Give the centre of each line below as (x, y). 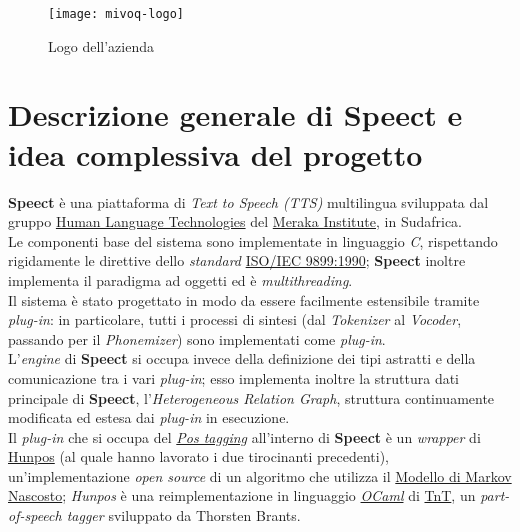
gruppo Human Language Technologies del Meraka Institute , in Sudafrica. (235, 221)
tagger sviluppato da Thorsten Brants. (183, 515)
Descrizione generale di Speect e (235, 114)
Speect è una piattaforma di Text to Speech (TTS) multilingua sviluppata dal (248, 201)
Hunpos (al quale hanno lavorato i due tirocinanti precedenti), (198, 456)
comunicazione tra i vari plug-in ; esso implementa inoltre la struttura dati (234, 377)
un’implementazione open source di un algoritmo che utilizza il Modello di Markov (260, 475)
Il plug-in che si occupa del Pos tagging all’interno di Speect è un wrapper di (244, 436)
